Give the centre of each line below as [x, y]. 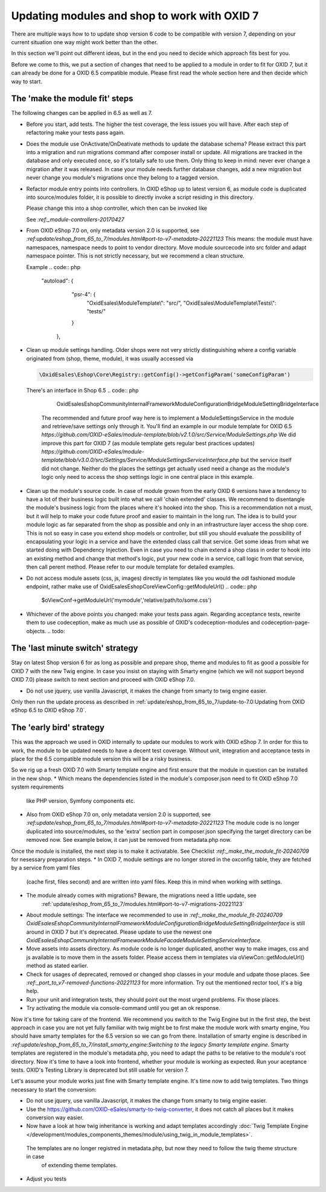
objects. [36, 631]
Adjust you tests [46, 1179]
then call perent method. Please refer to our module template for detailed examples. [130, 567]
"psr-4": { [84, 295]
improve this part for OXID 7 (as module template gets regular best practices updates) [148, 443]
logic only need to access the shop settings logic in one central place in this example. [148, 477]
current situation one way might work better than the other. [85, 42]
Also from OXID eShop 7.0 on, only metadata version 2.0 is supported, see [119, 815]
